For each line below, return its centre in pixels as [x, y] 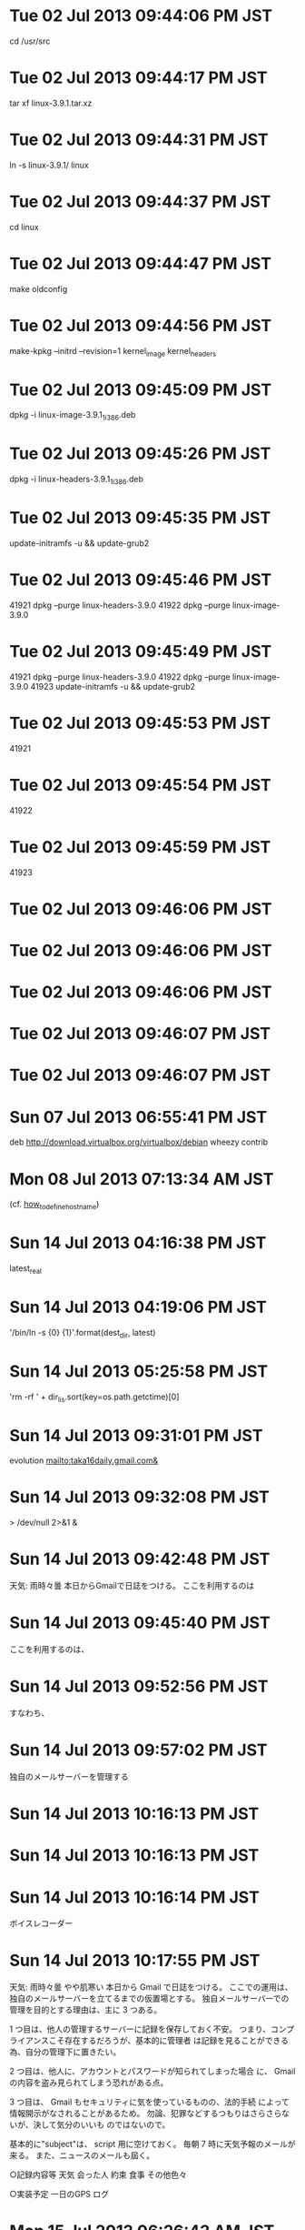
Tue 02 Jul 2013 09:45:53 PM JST [140, 723]
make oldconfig [39, 288]
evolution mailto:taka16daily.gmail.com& [84, 1460]
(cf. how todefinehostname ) [54, 1205]
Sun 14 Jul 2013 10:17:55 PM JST [135, 1961]
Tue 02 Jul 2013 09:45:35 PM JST [140, 518]
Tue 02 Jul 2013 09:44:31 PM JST [139, 140]
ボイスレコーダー [41, 1923]
